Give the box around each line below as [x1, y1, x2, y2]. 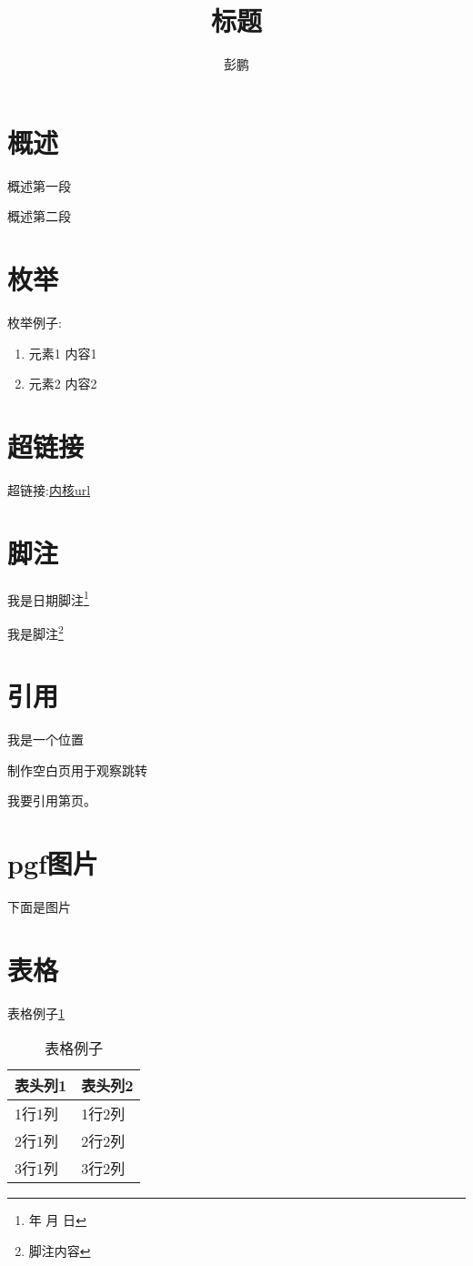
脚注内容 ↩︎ [28, 1241, 91, 1261]
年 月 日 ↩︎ [28, 1210, 86, 1230]
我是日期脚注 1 [7, 587, 89, 609]
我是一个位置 [7, 730, 84, 749]
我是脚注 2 [7, 621, 64, 643]
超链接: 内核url [7, 480, 91, 499]
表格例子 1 [7, 1003, 65, 1022]
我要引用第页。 [7, 791, 96, 810]
